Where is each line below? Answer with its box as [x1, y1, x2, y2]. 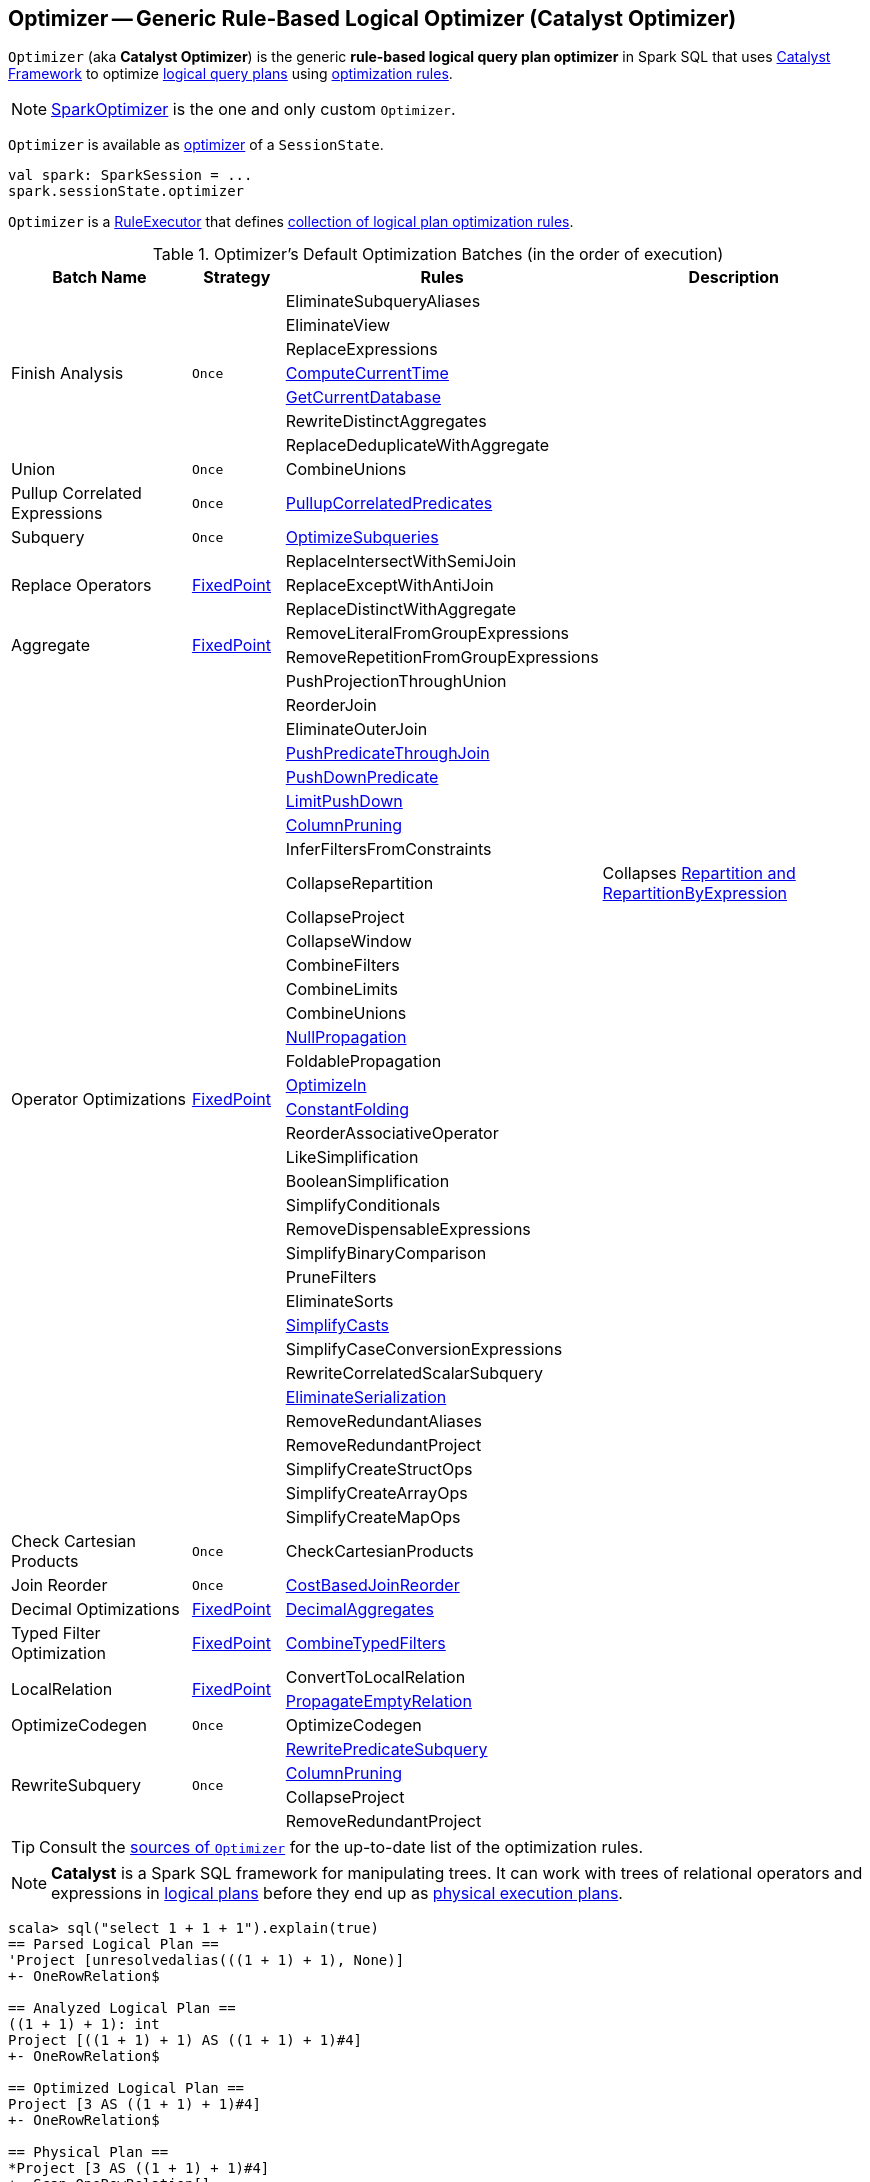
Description [688, 267, 780, 288]
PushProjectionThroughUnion [285, 671, 507, 692]
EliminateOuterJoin [285, 719, 428, 740]
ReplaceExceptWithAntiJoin [285, 575, 494, 596]
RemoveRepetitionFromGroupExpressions [285, 647, 599, 668]
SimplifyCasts [285, 1315, 389, 1336]
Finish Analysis [11, 363, 124, 384]
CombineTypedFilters [285, 1633, 446, 1654]
